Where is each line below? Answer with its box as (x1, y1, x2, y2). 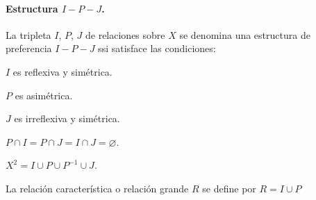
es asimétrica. (15, 87, 73, 102)
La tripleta (6, 27, 51, 42)
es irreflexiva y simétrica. (14, 111, 120, 126)
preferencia (6, 41, 52, 56)
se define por (202, 181, 256, 195)
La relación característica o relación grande (6, 181, 189, 195)
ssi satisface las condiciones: (98, 41, 216, 56)
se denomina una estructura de (179, 27, 310, 42)
